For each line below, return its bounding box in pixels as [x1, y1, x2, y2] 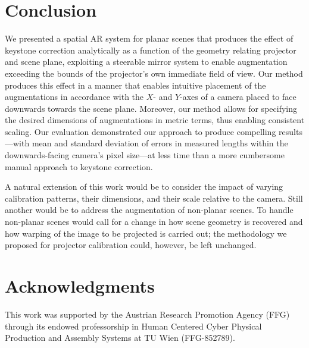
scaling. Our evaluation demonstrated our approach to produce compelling [5, 125, 276, 137]
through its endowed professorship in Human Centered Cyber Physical [5, 319, 262, 332]
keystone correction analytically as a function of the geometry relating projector [5, 43, 296, 56]
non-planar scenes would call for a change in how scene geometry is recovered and [5, 215, 303, 228]
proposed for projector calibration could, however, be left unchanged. [5, 239, 257, 251]
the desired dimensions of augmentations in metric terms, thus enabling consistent [5, 114, 305, 126]
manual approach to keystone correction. [5, 160, 153, 173]
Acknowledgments [5, 274, 155, 297]
